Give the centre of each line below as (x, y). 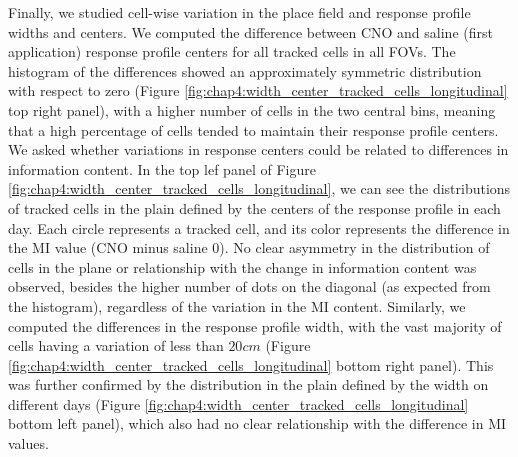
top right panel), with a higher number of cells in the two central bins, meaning (252, 109)
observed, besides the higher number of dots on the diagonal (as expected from (249, 286)
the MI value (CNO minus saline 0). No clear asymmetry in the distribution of (249, 247)
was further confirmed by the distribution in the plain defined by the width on (248, 384)
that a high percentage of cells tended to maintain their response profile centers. (253, 129)
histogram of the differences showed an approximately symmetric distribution (245, 70)
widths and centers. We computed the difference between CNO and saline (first (250, 31)
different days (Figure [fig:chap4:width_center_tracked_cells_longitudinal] (238, 403)
